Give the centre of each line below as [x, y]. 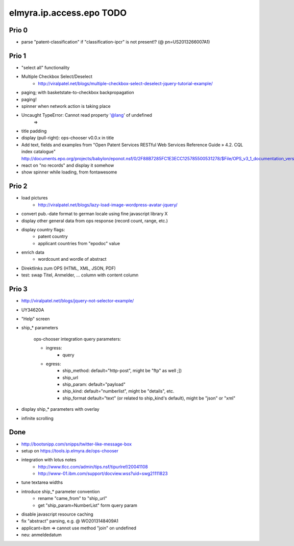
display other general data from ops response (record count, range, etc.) [95, 221]
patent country [53, 236]
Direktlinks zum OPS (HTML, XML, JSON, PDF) [69, 268]
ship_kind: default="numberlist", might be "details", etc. [118, 391]
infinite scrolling [37, 418]
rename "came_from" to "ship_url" [73, 498]
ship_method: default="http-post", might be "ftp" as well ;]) [122, 371]
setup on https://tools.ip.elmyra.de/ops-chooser [70, 450]
